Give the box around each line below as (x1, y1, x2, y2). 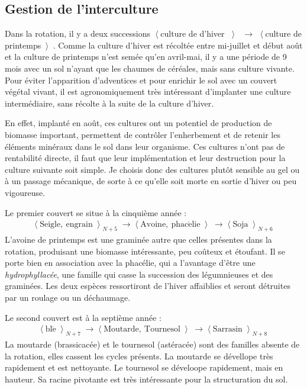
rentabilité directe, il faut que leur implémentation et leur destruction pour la (5, 152, 286, 164)
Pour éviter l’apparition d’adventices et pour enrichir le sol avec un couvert (5, 73, 277, 86)
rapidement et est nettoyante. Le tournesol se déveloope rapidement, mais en (5, 361, 283, 374)
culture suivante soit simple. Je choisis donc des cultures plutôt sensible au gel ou (5, 163, 300, 175)
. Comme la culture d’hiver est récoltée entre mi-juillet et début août (53, 38, 303, 51)
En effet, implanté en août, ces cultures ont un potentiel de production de (5, 117, 272, 129)
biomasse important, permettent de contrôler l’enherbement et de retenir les (5, 128, 280, 140)
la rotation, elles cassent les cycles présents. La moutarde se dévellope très (5, 349, 273, 362)
